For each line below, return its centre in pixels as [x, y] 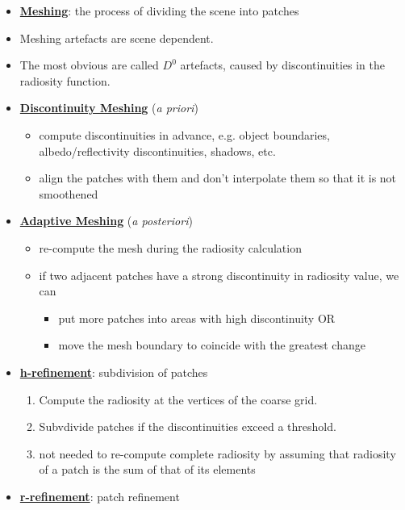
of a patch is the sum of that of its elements [147, 469]
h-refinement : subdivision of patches [114, 372]
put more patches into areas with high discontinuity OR [197, 318]
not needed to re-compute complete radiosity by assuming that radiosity [217, 453]
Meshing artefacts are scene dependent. [117, 38]
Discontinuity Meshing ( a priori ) [109, 108]
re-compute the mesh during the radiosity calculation [170, 247]
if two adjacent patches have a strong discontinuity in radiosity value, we [219, 275]
